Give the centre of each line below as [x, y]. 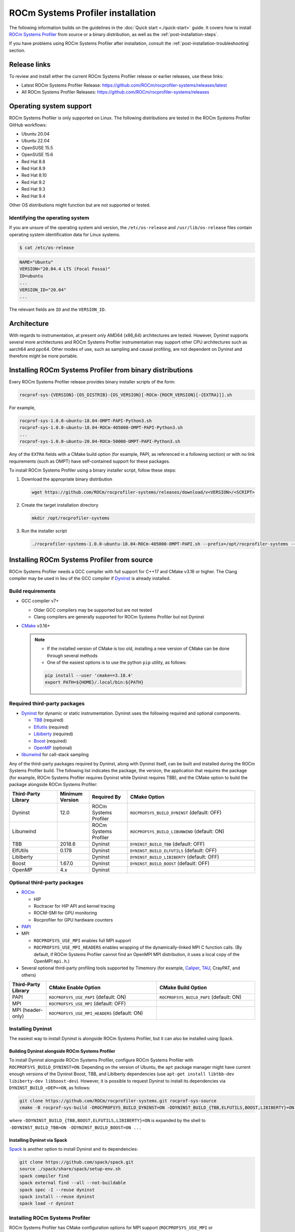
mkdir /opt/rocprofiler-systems [71, 518]
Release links [30, 64]
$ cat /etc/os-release [47, 247]
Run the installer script [44, 531]
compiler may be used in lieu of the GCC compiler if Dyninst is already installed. [90, 579]
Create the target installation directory [60, 505]
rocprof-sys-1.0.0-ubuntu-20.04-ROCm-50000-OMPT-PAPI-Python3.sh [100, 442]
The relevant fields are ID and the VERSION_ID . [58, 309]
